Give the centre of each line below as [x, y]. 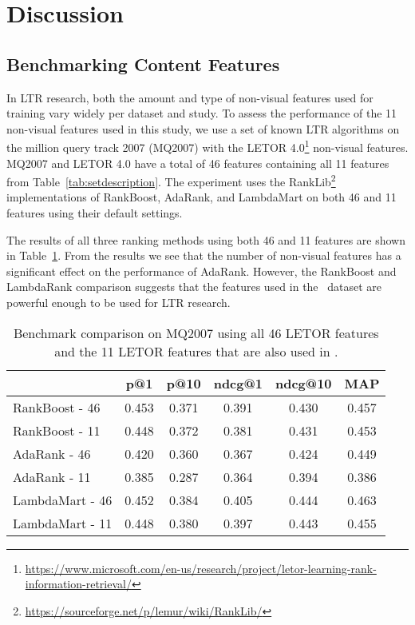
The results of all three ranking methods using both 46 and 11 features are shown [206, 239]
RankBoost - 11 [57, 430]
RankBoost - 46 [57, 407]
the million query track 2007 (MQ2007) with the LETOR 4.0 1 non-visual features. [207, 146]
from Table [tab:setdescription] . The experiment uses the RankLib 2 [171, 180]
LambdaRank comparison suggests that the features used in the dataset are [194, 287]
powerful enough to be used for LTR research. [119, 303]
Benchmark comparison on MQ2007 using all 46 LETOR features [196, 332]
